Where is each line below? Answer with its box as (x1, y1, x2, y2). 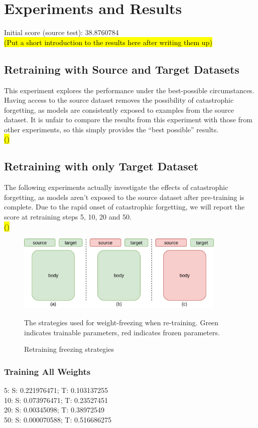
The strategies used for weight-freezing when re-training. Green (24, 317, 219, 327)
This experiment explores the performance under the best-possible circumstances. (4, 85, 254, 95)
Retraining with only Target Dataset (4, 158, 199, 174)
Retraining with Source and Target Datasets (4, 61, 239, 77)
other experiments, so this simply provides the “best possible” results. (4, 124, 219, 134)
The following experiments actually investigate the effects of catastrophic (4, 182, 228, 192)
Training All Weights (4, 365, 91, 377)
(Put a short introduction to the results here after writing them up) (4, 37, 212, 47)
